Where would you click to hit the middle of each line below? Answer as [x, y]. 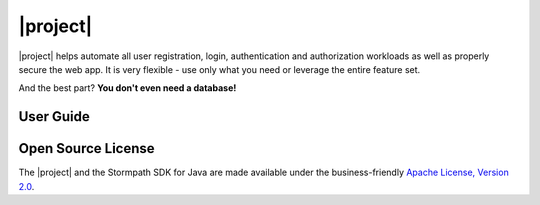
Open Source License [86, 148]
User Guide [54, 116]
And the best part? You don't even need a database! [127, 88]
